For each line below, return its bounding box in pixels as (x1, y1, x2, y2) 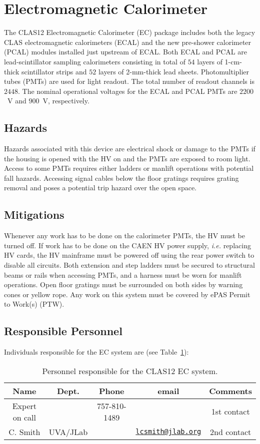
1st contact (211, 406, 250, 418)
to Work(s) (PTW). (4, 299, 64, 309)
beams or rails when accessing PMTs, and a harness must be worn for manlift (4, 269, 242, 280)
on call (12, 411, 36, 423)
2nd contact (210, 426, 251, 438)
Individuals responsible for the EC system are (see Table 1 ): (4, 347, 189, 357)
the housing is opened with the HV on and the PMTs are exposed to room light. (4, 153, 250, 163)
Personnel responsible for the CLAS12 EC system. (42, 365, 218, 377)
